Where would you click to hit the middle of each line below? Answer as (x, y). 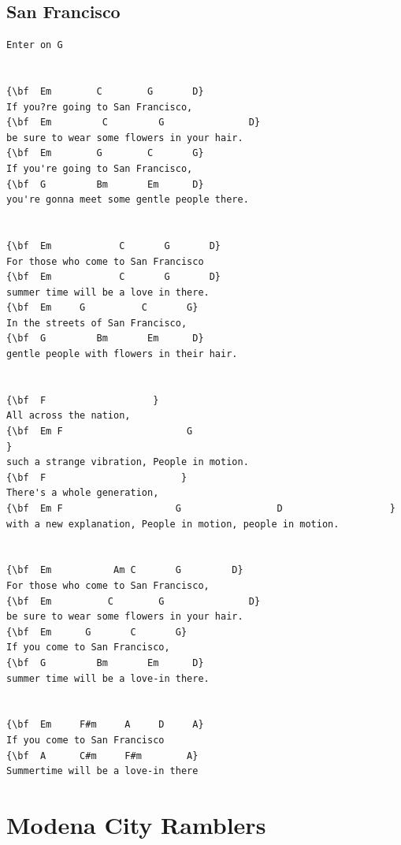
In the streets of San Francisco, (97, 323)
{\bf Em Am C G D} (125, 570)
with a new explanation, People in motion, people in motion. (173, 524)
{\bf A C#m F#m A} (102, 756)
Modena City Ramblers (136, 824)
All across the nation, (69, 416)
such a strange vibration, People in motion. (128, 462)
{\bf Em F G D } (201, 509)
